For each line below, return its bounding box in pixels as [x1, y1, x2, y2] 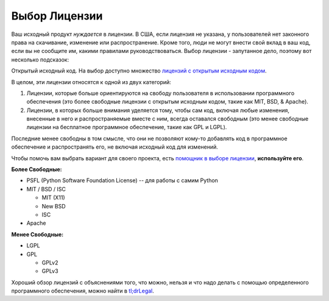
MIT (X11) [41, 194, 65, 201]
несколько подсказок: [11, 55, 69, 63]
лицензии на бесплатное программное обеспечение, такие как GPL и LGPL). [26, 124, 227, 131]
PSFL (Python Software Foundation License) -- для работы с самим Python [26, 177, 219, 184]
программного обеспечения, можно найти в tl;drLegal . [11, 287, 155, 295]
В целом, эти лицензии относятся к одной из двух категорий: [11, 78, 172, 85]
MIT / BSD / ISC [26, 185, 66, 193]
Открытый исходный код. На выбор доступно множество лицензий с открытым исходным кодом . [11, 67, 267, 74]
